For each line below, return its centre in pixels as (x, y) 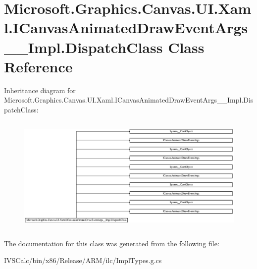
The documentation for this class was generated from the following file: (112, 243)
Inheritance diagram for (40, 90)
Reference (38, 66)
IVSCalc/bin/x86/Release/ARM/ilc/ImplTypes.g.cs (83, 260)
